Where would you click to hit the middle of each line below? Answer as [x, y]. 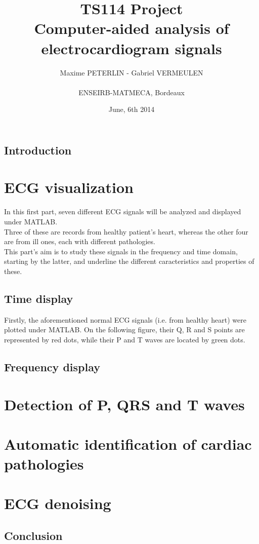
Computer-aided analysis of [132, 28]
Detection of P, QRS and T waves [124, 404]
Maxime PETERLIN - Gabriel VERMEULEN [132, 72]
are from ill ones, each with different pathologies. [80, 241]
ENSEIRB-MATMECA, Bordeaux [132, 92]
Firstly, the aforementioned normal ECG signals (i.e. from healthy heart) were [125, 319]
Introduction [38, 150]
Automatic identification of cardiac [128, 443]
